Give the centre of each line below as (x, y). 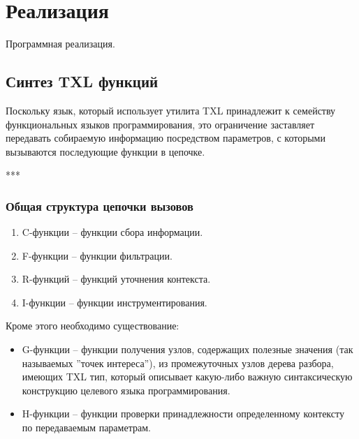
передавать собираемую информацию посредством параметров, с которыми (166, 138)
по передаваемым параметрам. (86, 427)
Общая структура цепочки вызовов (100, 206)
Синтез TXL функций (82, 81)
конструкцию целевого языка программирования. (126, 390)
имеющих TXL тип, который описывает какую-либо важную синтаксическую (187, 377)
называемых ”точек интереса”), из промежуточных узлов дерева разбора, (178, 363)
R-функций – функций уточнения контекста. (116, 279)
